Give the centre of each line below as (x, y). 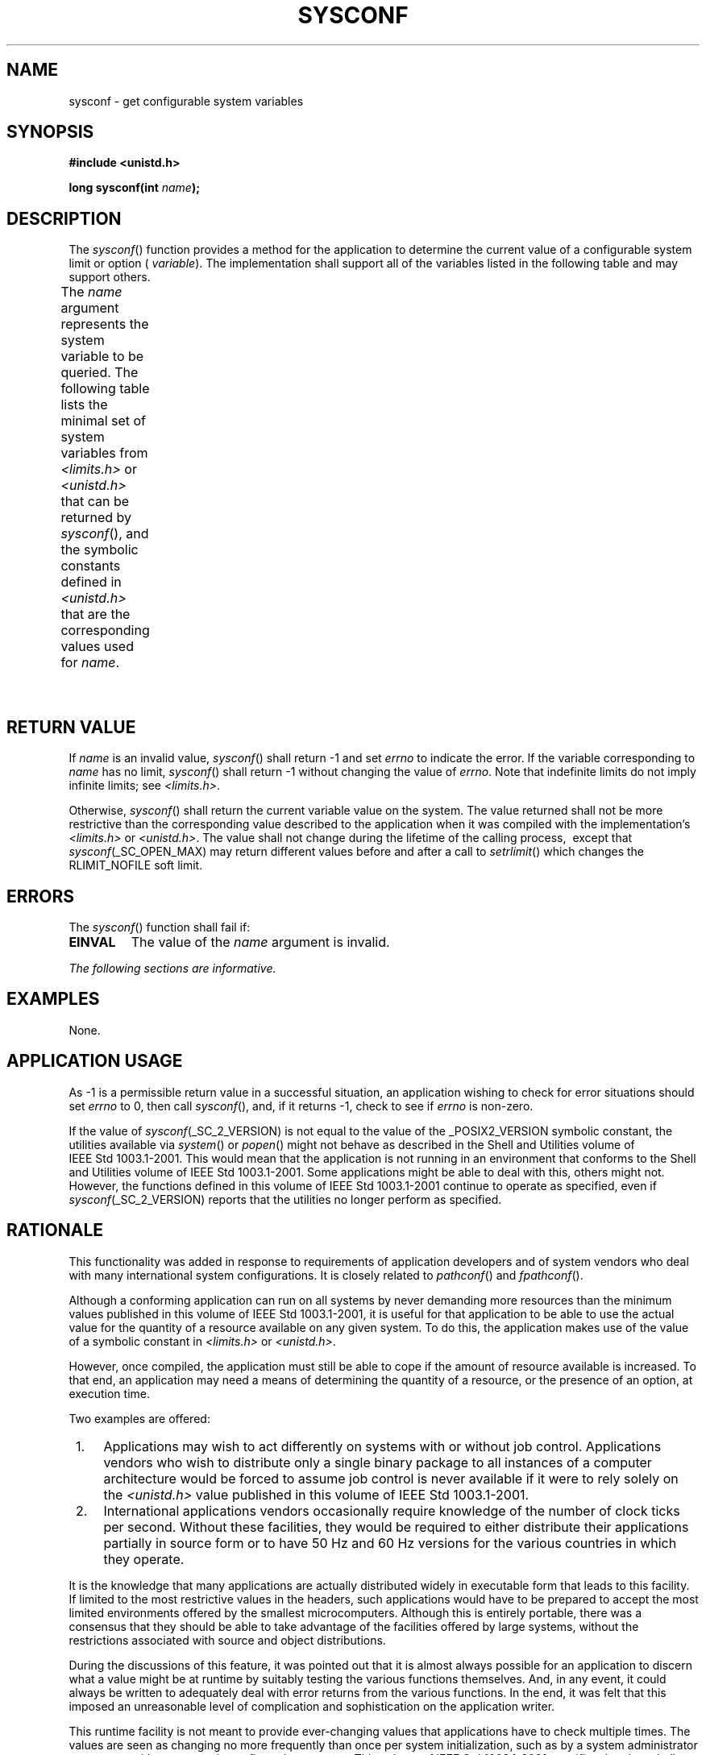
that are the (96, 614)
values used (97, 647)
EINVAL (92, 942)
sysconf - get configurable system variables (186, 101)
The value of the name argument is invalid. (260, 942)
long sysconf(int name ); (135, 188)
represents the (105, 324)
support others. (110, 277)
